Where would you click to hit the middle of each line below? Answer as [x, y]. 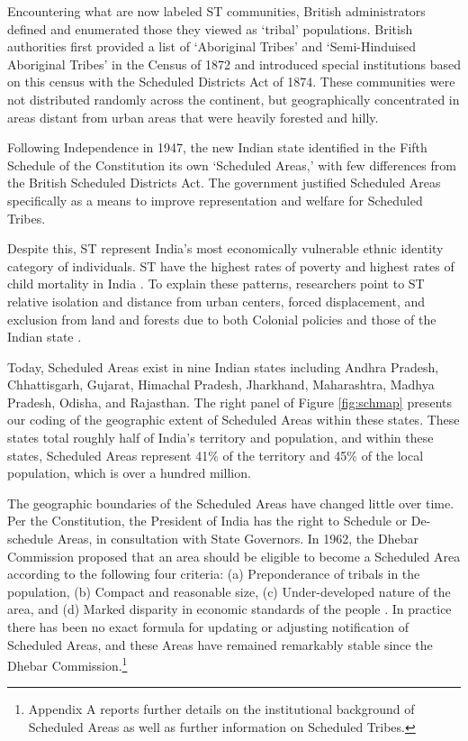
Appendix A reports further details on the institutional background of [221, 709]
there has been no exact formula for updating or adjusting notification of [208, 627]
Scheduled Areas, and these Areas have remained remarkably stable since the [220, 644]
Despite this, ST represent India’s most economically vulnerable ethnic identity [225, 248]
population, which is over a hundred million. [129, 473]
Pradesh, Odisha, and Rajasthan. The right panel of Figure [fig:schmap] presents [229, 402]
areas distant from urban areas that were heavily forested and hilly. [193, 117]
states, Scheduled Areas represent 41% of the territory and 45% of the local [216, 455]
